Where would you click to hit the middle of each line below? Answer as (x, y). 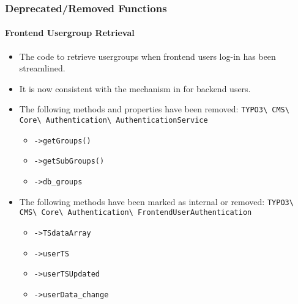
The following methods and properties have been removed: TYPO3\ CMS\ (154, 109)
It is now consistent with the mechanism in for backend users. (135, 88)
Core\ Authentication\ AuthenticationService (114, 121)
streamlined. (42, 68)
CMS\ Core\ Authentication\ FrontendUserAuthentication (136, 213)
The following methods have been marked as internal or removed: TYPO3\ (156, 201)
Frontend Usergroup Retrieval (70, 33)
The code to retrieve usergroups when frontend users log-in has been (147, 56)
